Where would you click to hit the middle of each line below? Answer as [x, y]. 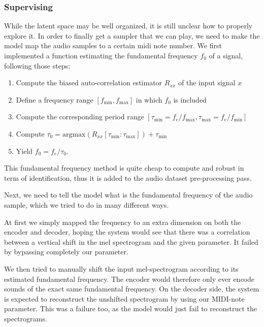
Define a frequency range [55, 99]
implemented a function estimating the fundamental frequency [101, 55]
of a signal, [226, 55]
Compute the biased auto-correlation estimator [89, 83]
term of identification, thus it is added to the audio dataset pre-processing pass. [128, 177]
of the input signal [207, 83]
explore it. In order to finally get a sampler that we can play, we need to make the [132, 35]
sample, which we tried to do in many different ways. [87, 204]
